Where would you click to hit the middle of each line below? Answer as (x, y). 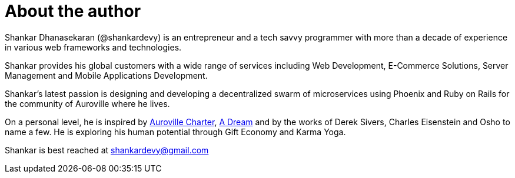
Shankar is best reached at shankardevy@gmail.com (107, 150)
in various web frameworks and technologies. (93, 47)
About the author (73, 11)
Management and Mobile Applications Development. (106, 75)
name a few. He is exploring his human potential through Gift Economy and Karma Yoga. (175, 132)
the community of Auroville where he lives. (87, 103)
